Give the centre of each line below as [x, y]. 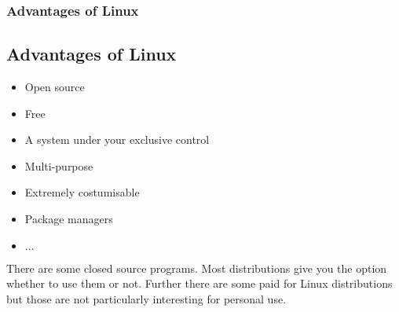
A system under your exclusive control [117, 139]
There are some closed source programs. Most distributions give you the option [197, 268]
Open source [55, 87]
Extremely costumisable [82, 192]
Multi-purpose [59, 165]
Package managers [69, 219]
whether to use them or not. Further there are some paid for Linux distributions [199, 283]
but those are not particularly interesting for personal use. [146, 298]
